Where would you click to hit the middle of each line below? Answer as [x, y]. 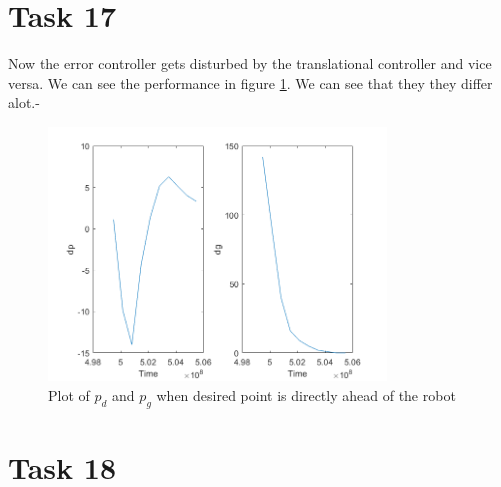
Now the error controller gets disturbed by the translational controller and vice [250, 63]
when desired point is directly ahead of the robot [306, 394]
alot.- [24, 102]
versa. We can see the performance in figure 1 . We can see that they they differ [250, 82]
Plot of [69, 394]
